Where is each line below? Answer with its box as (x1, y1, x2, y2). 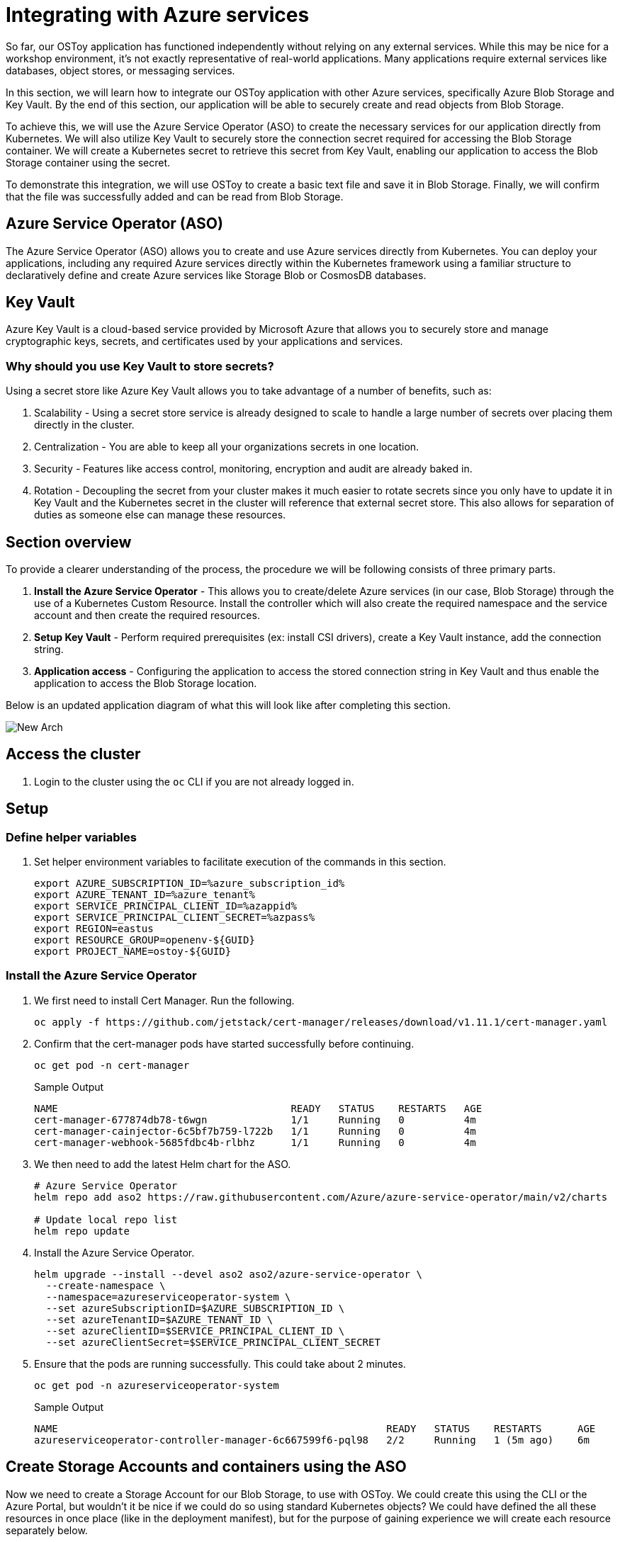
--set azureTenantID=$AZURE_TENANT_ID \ (45, 1313, 274, 1325)
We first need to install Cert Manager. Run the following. (34, 994, 295, 1007)
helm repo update (34, 1225, 130, 1237)
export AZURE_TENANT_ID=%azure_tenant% (34, 889, 255, 901)
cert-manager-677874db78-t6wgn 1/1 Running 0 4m (34, 1113, 476, 1126)
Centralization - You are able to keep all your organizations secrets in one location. (34, 441, 419, 453)
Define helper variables (6, 829, 137, 844)
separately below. (6, 1524, 88, 1536)
